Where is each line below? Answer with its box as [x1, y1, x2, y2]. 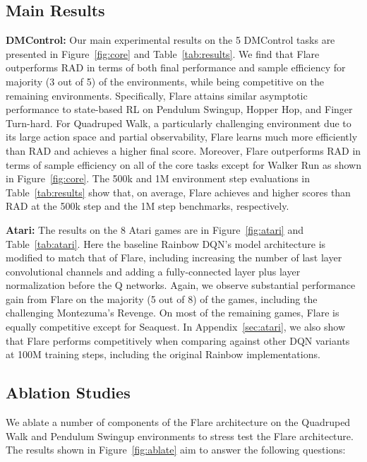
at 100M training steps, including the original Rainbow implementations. [6, 347, 320, 362]
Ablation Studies [6, 381, 131, 403]
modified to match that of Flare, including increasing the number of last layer [6, 250, 342, 265]
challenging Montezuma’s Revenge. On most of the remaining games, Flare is [6, 305, 339, 320]
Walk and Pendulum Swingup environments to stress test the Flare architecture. [6, 428, 354, 443]
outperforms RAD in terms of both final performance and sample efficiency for [6, 60, 346, 75]
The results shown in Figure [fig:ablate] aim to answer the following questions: [6, 442, 346, 457]
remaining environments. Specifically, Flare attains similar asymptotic [6, 88, 308, 102]
